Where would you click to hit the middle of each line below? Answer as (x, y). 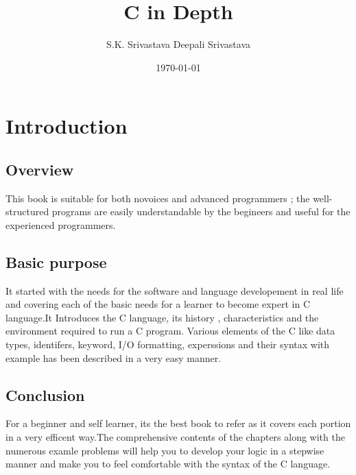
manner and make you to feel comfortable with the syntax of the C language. (168, 464)
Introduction (67, 126)
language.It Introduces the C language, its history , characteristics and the (162, 317)
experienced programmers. (61, 224)
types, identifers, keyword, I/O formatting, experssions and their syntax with (168, 344)
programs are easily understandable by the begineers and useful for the (201, 211)
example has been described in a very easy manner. (114, 357)
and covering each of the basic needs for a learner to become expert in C (158, 304)
